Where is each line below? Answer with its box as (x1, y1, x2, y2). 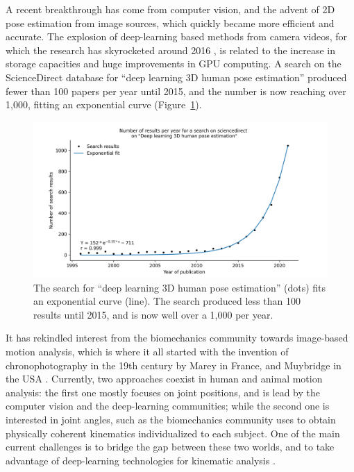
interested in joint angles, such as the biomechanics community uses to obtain (6, 412, 336, 426)
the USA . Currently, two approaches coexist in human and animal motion (6, 371, 323, 386)
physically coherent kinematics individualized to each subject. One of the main (6, 425, 340, 440)
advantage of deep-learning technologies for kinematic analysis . (6, 453, 276, 467)
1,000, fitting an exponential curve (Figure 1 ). (6, 97, 202, 112)
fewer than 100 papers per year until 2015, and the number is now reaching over (6, 83, 346, 98)
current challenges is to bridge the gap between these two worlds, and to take (6, 439, 335, 454)
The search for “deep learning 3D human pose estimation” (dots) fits (33, 280, 326, 294)
